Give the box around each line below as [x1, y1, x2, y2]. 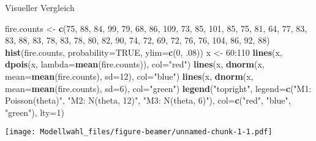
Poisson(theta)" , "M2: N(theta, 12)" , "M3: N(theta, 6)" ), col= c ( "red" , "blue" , [5, 94, 291, 107]
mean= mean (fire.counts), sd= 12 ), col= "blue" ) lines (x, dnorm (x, [5, 69, 254, 82]
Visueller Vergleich [5, 1, 75, 13]
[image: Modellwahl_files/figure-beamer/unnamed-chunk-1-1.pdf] [5, 128, 273, 137]
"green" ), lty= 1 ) [5, 105, 64, 118]
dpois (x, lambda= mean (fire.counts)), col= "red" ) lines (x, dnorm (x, [5, 58, 265, 70]
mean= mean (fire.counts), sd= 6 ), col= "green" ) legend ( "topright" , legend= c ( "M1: [5, 82, 312, 94]
